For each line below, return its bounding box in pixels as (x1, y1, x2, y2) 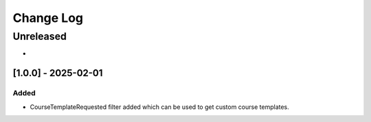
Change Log (12, 10, 84, 25)
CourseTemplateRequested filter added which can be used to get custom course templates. (30, 103, 290, 111)
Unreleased (12, 30, 67, 42)
